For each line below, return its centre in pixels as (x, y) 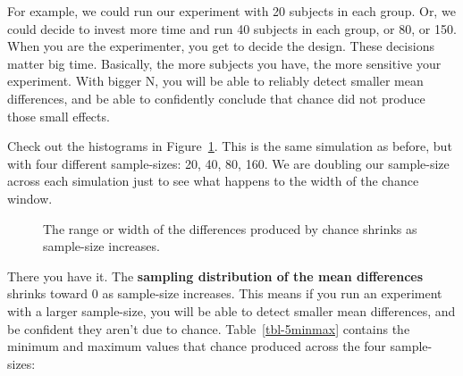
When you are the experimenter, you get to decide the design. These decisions (221, 46)
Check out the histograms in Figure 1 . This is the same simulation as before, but (230, 146)
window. (30, 198)
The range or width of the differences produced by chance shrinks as (230, 228)
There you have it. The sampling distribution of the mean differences (215, 276)
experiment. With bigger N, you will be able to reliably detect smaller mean (215, 81)
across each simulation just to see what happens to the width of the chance (213, 181)
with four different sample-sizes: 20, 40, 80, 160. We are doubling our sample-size (228, 163)
